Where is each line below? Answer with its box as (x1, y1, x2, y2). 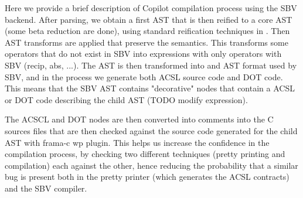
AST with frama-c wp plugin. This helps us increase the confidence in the (5, 136, 270, 148)
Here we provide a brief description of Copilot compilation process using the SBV (5, 2, 297, 13)
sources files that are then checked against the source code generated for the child (5, 124, 298, 136)
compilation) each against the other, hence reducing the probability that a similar (5, 159, 298, 171)
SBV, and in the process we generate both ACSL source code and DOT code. (5, 70, 283, 83)
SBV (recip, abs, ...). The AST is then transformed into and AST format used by (5, 59, 297, 71)
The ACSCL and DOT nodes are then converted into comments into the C (5, 113, 274, 125)
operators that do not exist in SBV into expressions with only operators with (5, 47, 282, 60)
